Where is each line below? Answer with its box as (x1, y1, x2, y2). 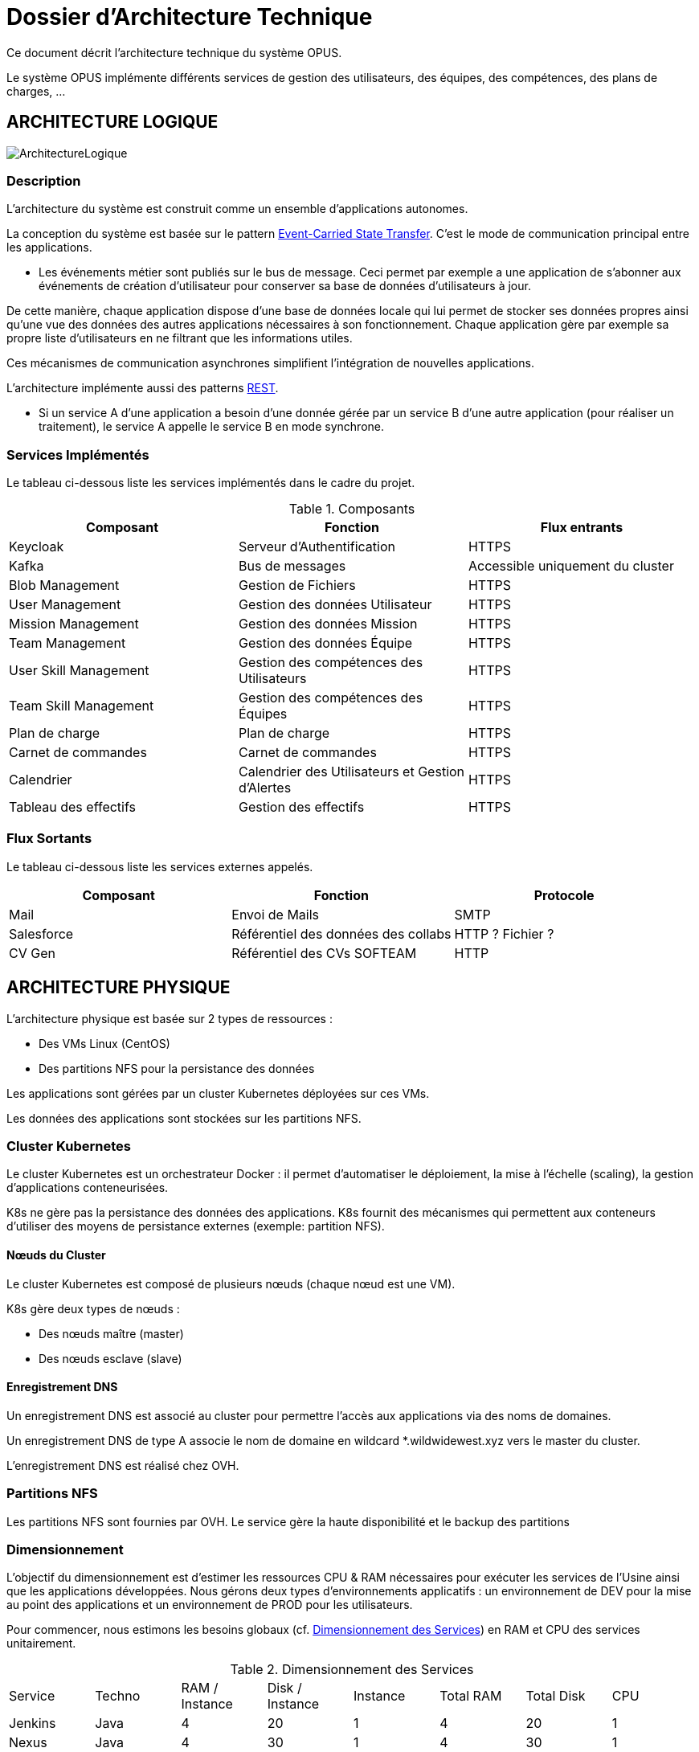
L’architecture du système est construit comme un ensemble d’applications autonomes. (6, 202, 468, 216)
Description (6, 172, 81, 189)
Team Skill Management (9, 698, 154, 714)
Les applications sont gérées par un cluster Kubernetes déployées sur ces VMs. (6, 1086, 430, 1100)
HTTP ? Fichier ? (454, 925, 554, 942)
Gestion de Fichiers (238, 577, 356, 594)
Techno (95, 1688, 141, 1705)
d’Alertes (238, 780, 292, 796)
